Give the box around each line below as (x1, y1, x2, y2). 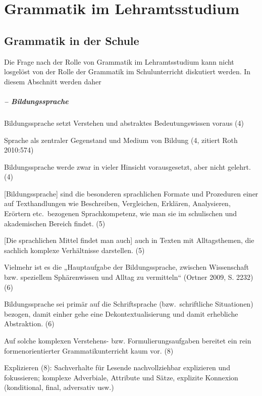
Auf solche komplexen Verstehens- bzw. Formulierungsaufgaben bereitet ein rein (4, 335, 251, 346)
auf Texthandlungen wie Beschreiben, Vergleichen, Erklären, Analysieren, (4, 198, 231, 209)
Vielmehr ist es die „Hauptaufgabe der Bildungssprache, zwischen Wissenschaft (4, 262, 249, 272)
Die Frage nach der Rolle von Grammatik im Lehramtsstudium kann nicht (4, 56, 234, 67)
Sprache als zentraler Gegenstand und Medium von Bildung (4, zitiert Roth (4, 134, 238, 145)
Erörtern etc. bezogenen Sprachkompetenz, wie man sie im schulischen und (4, 208, 237, 219)
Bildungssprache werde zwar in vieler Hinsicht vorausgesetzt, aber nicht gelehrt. (4, 161, 251, 172)
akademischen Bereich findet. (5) (4, 218, 106, 228)
